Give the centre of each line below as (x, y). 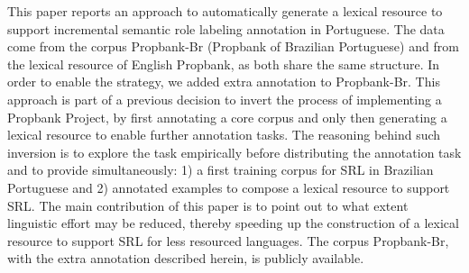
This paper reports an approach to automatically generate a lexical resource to (225, 11)
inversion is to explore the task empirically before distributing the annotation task (234, 152)
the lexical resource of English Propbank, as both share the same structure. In (224, 64)
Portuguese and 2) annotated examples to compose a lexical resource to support (229, 187)
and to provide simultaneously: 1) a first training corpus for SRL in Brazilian (221, 170)
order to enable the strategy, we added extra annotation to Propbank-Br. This (224, 82)
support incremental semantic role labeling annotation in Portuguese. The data (226, 28)
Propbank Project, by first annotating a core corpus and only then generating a (227, 117)
